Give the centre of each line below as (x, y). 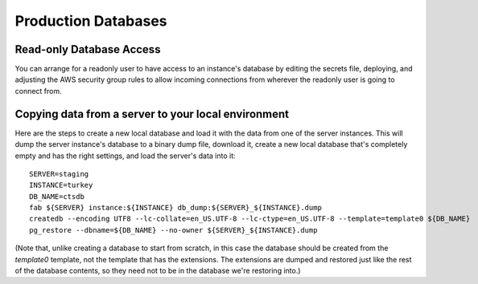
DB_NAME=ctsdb (57, 196)
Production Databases (91, 21)
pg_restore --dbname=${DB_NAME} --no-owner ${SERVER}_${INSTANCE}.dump (173, 230)
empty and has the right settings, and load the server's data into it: (126, 156)
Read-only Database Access (88, 49)
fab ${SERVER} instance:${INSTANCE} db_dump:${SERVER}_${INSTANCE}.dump (175, 208)
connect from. (38, 91)
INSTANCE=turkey (61, 185)
